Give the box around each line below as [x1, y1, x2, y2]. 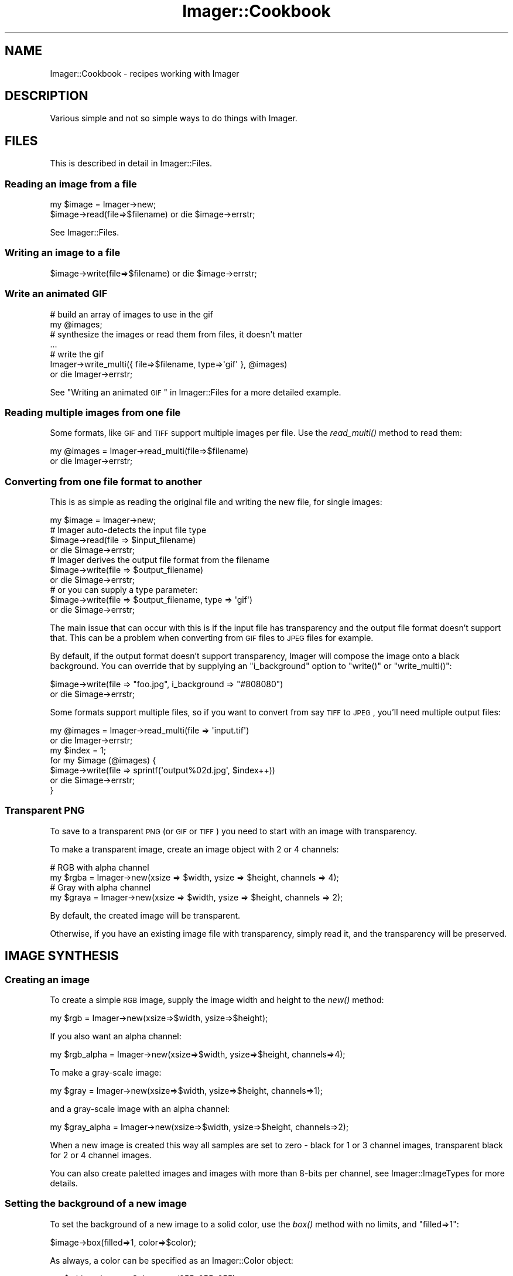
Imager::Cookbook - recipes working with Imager [50, 68, 240, 79]
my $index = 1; [50, 745, 107, 756]
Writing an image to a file [5, 247, 121, 259]
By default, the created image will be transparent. [50, 910, 241, 920]
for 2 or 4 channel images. [50, 1150, 152, 1160]
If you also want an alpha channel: [50, 1031, 182, 1041]
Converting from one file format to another [5, 475, 203, 487]
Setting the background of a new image [5, 1197, 187, 1210]
